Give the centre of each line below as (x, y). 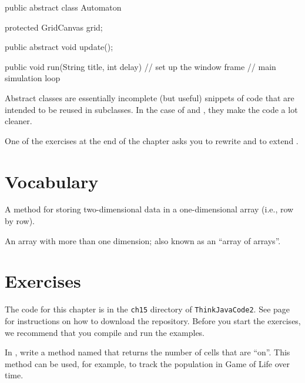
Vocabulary (52, 181)
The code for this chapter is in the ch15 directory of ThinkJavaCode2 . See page (148, 309)
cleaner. (19, 121)
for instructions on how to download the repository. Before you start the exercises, (153, 321)
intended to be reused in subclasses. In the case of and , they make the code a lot (151, 109)
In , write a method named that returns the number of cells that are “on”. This (148, 352)
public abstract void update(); (59, 47)
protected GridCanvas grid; (54, 27)
